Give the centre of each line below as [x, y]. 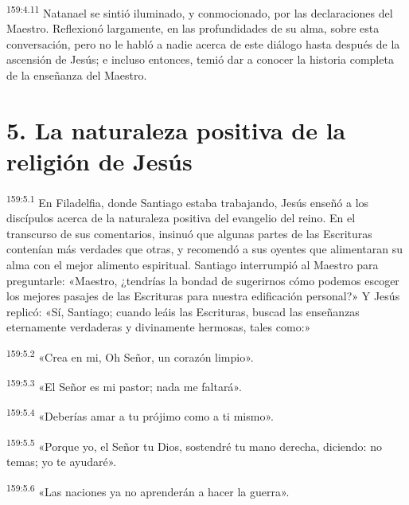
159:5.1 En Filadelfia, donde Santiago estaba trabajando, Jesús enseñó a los [188, 201]
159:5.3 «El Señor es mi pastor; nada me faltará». [124, 385]
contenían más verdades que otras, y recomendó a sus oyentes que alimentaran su [205, 249]
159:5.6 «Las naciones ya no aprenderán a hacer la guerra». [148, 490]
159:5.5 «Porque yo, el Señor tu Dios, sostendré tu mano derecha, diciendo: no [194, 444]
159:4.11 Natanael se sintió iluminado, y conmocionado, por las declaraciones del [200, 12]
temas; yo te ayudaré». [62, 461]
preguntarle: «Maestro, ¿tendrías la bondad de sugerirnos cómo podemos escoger [203, 280]
